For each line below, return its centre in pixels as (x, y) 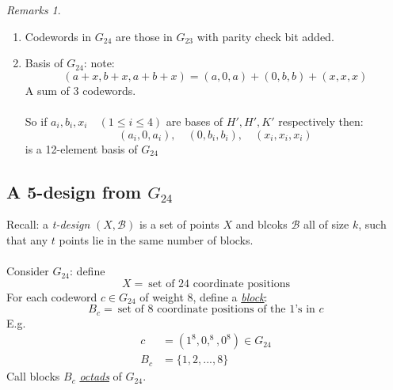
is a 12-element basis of (81, 148)
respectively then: (321, 121)
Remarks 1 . (34, 9)
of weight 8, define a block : (204, 296)
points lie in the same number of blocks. (156, 239)
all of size (326, 224)
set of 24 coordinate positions (219, 284)
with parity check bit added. (265, 36)
